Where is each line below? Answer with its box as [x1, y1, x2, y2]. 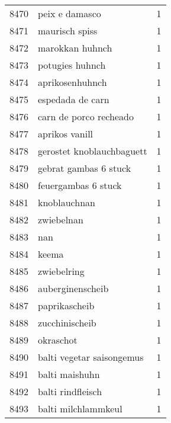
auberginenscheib [38, 281, 109, 295]
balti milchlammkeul [38, 402, 122, 415]
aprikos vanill [38, 127, 93, 140]
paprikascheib [38, 299, 95, 312]
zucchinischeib [38, 316, 96, 329]
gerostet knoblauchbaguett [38, 144, 147, 158]
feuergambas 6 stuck [38, 178, 122, 192]
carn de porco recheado [38, 110, 134, 123]
